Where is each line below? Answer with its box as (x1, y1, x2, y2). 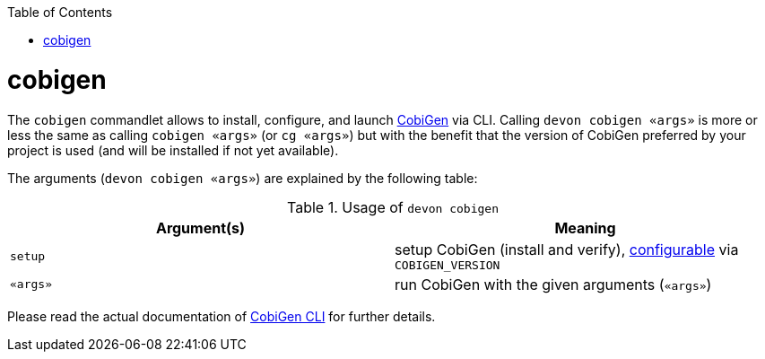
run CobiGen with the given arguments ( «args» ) (395, 275, 712, 293)
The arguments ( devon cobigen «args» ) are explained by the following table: (7, 170, 478, 186)
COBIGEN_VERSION (395, 258, 500, 272)
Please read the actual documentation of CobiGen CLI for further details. (7, 308, 436, 324)
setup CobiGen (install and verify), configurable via (395, 240, 739, 258)
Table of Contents (7, 4, 113, 20)
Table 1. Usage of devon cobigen (287, 197, 499, 216)
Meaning (554, 218, 616, 237)
